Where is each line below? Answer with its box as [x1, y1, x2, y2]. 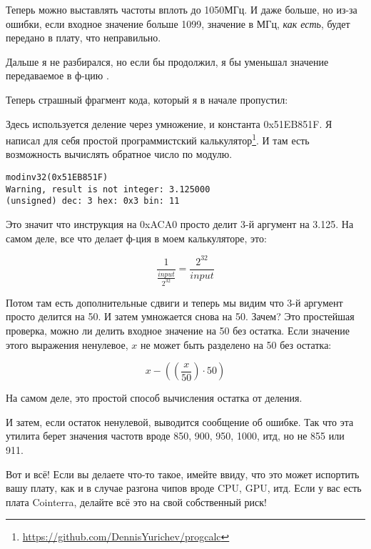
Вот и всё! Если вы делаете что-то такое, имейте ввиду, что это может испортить [6, 466, 360, 481]
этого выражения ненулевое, [6, 337, 128, 352]
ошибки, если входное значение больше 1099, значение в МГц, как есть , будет [6, 16, 350, 31]
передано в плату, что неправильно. [6, 30, 161, 45]
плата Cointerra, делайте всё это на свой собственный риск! [6, 494, 267, 509]
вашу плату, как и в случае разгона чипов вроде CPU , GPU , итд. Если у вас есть [6, 480, 362, 495]
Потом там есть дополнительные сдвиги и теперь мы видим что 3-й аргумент [6, 295, 343, 310]
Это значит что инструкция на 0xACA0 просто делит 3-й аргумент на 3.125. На [6, 216, 354, 231]
